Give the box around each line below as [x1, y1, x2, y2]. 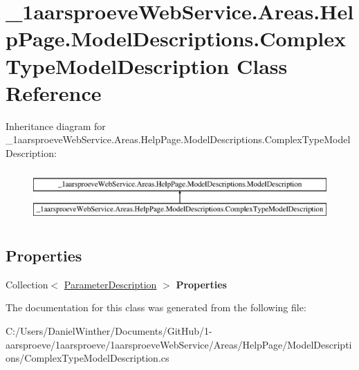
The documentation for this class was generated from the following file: [6, 300, 306, 315]
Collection [6, 277, 48, 291]
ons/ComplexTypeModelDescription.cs [6, 351, 169, 365]
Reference [6, 78, 102, 107]
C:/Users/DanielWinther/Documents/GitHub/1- [6, 324, 212, 338]
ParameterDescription [64, 277, 157, 291]
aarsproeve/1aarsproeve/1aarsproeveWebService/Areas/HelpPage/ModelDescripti [6, 337, 352, 351]
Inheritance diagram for [6, 118, 106, 133]
